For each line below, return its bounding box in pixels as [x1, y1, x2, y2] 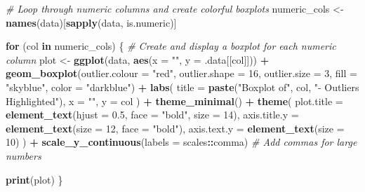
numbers [6, 148, 41, 163]
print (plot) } [6, 172, 63, 186]
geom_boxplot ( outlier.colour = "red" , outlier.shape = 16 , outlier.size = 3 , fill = [6, 66, 357, 81]
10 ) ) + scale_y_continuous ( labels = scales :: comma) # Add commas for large [6, 135, 357, 149]
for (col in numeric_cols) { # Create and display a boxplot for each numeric [6, 39, 336, 53]
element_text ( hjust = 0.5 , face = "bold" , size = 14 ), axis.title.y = [6, 107, 299, 122]
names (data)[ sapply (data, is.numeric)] [6, 15, 177, 29]
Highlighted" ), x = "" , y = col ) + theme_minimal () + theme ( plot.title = [6, 93, 343, 108]
